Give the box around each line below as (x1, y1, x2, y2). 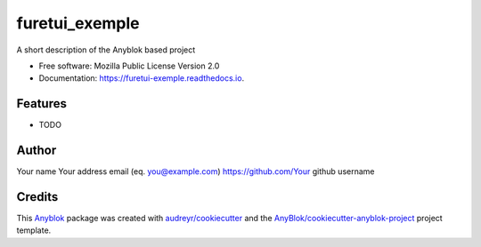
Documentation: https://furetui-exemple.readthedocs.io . (38, 73, 245, 84)
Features (16, 96, 67, 111)
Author (16, 143, 57, 158)
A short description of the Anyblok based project (16, 44, 196, 55)
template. (16, 225, 52, 235)
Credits (16, 189, 59, 204)
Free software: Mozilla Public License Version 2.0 (38, 60, 220, 71)
